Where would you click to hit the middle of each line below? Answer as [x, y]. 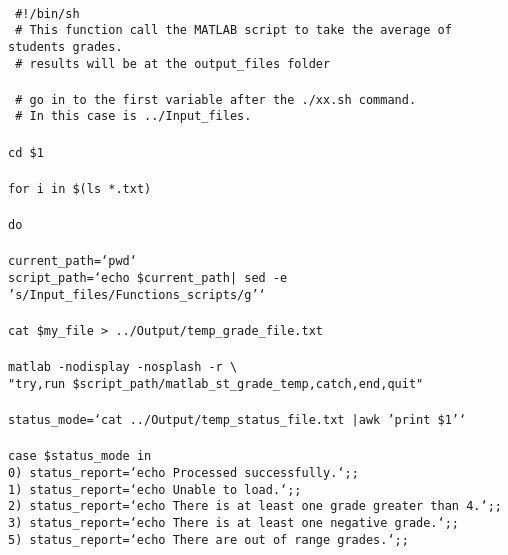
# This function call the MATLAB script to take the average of [233, 30]
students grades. [65, 46]
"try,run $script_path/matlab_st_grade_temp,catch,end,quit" [216, 383]
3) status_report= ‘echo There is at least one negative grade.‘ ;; [234, 523]
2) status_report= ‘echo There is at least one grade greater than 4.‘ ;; [255, 506]
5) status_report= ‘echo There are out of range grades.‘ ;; [208, 539]
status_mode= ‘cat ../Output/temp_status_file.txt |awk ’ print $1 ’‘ [237, 420]
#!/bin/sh [47, 13]
